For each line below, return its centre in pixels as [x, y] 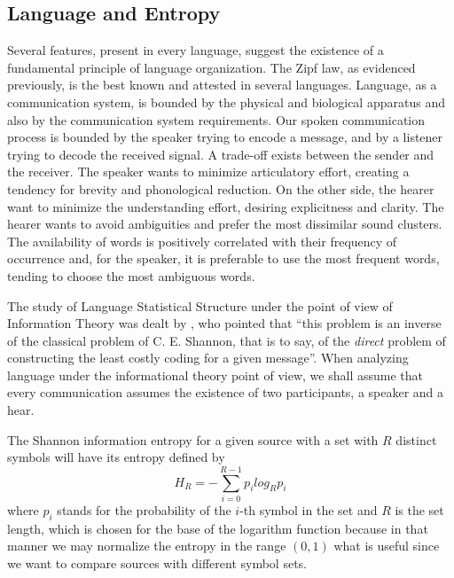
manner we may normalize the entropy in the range [147, 546]
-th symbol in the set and [309, 509]
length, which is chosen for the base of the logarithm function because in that [218, 528]
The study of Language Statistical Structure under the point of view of [200, 305]
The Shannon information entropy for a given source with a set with [193, 439]
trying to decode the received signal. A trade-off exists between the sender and [221, 154]
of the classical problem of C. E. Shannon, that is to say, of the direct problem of [227, 340]
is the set [419, 509]
